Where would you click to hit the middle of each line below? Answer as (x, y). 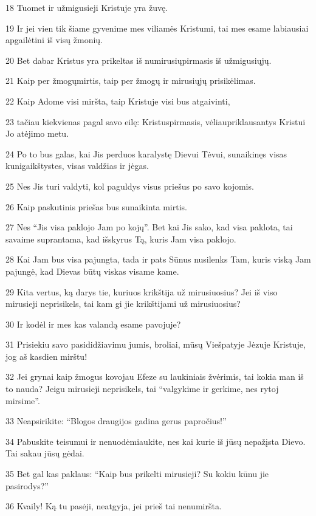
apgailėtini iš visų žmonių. (54, 40)
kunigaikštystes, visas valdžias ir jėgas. (77, 166)
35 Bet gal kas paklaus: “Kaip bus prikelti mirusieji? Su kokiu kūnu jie (137, 474)
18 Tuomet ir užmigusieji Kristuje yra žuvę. (87, 7)
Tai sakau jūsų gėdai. (45, 453)
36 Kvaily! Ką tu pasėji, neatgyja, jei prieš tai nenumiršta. (114, 506)
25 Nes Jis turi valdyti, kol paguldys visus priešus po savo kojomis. (130, 186)
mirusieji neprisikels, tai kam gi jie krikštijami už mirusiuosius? (123, 304)
